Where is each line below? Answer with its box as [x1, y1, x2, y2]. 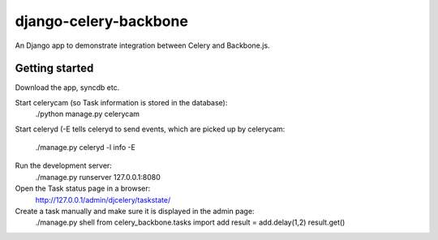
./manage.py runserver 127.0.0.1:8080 [35, 172, 161, 182]
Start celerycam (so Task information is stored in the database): [15, 97, 228, 107]
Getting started [15, 62, 94, 75]
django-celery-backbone [15, 12, 188, 30]
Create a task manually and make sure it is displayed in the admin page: [15, 206, 255, 216]
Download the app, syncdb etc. [15, 83, 120, 92]
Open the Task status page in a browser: [15, 183, 151, 194]
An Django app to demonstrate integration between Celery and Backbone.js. [15, 41, 271, 50]
